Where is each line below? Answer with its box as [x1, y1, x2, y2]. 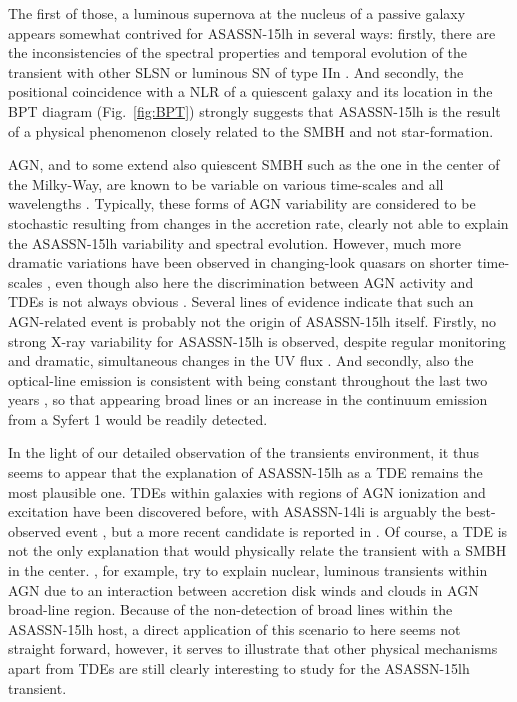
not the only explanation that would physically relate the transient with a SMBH [8, 540, 507, 561]
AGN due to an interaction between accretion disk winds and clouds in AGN [8, 579, 479, 600]
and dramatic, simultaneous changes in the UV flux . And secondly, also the [8, 350, 474, 371]
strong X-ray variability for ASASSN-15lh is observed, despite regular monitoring [8, 330, 506, 351]
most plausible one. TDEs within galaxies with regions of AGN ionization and [8, 481, 486, 502]
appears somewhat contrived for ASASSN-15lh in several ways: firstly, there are [8, 22, 496, 43]
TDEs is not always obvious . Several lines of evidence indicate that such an [8, 291, 474, 312]
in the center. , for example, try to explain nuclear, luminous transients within [8, 560, 488, 581]
